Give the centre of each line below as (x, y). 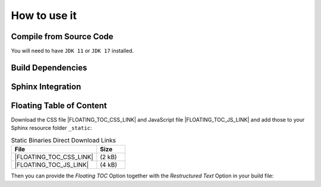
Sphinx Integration (46, 86)
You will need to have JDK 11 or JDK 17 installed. (72, 51)
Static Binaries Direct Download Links (63, 140)
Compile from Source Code (62, 37)
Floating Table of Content (59, 105)
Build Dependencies (49, 67)
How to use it (44, 15)
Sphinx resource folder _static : (51, 128)
